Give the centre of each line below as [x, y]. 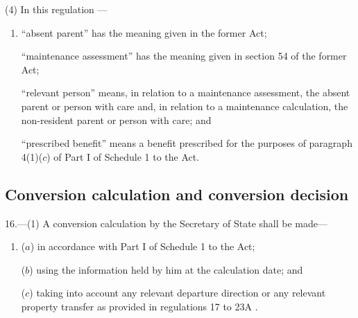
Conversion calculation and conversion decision [177, 194]
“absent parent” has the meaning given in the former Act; [144, 32]
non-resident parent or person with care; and [116, 120]
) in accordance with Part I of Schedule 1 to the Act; [143, 246]
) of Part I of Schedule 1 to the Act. [123, 156]
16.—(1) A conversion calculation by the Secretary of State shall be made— [166, 223]
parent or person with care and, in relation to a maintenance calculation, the [185, 106]
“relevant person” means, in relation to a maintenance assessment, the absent [186, 92]
